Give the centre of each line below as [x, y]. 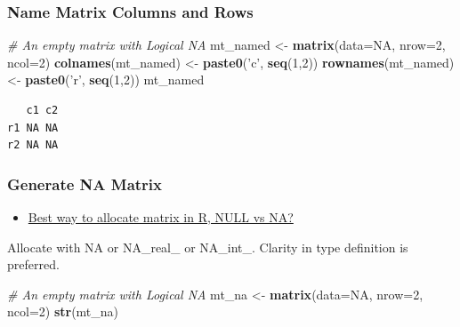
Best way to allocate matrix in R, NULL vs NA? [161, 217]
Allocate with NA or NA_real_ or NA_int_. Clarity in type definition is [208, 247]
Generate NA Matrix [85, 183]
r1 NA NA [33, 128]
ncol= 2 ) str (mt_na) [63, 311]
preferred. [33, 264]
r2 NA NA [33, 145]
